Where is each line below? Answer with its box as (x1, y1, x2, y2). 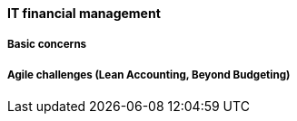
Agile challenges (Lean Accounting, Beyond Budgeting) (7, 68, 291, 81)
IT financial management (7, 5, 161, 21)
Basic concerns (7, 38, 87, 51)
